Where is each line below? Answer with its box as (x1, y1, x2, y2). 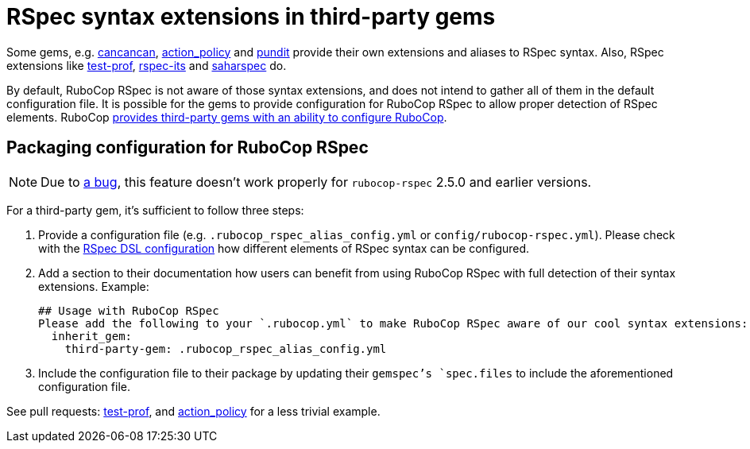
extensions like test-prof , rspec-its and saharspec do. (6, 58, 287, 72)
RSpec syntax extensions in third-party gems (6, 3, 496, 30)
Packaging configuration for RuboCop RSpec (6, 137, 369, 158)
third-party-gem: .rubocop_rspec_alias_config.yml (64, 342, 387, 355)
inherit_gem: (51, 329, 133, 343)
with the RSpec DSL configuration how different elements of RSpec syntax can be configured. (38, 241, 530, 255)
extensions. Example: (38, 279, 149, 293)
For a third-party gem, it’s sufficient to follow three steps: (6, 203, 304, 217)
